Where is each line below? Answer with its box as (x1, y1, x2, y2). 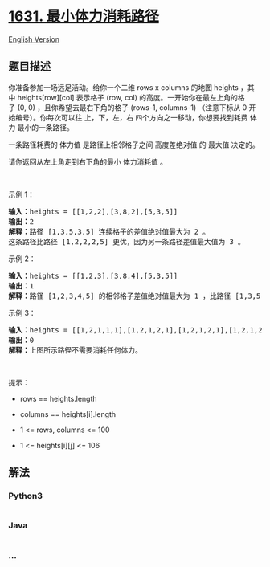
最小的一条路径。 (17, 122, 74, 133)
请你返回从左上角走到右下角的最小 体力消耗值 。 (8, 157, 167, 166)
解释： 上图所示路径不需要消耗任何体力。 (8, 345, 142, 354)
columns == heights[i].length (19, 409, 117, 418)
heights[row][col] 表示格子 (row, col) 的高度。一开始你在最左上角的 (17, 92, 239, 102)
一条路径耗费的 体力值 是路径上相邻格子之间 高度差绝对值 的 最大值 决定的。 (8, 140, 260, 149)
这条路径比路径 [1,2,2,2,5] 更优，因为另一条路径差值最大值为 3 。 (8, 237, 245, 246)
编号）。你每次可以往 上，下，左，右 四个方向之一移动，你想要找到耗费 (14, 112, 248, 122)
